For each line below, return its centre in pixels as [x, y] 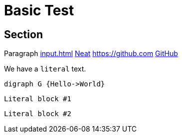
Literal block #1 [38, 99]
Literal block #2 [38, 114]
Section [23, 34]
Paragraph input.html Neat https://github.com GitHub [91, 54]
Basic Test [39, 10]
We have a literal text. [45, 69]
